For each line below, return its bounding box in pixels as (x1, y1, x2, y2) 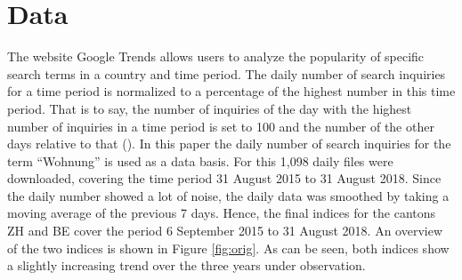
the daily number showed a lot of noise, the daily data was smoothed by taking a (7, 186, 450, 204)
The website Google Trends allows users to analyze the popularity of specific (7, 47, 425, 66)
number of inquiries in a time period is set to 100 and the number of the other (7, 116, 434, 135)
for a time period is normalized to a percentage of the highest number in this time (7, 82, 456, 100)
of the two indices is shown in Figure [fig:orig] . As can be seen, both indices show (7, 238, 450, 257)
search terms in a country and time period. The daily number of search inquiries (7, 64, 446, 83)
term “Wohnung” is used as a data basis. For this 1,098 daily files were (7, 151, 393, 170)
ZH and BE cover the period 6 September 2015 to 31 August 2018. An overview (7, 221, 443, 240)
